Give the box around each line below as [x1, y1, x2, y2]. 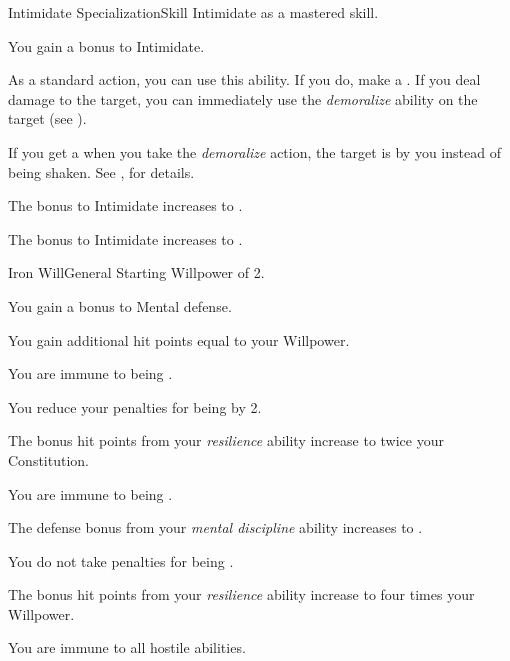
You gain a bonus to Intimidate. [8, 35, 205, 56]
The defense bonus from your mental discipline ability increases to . [8, 517, 423, 538]
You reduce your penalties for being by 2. [8, 396, 262, 417]
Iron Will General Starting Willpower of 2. [8, 262, 265, 283]
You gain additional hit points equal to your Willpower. [8, 329, 350, 350]
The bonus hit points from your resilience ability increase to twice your [8, 430, 444, 451]
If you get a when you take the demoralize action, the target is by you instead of [8, 141, 501, 162]
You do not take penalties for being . [8, 550, 234, 571]
